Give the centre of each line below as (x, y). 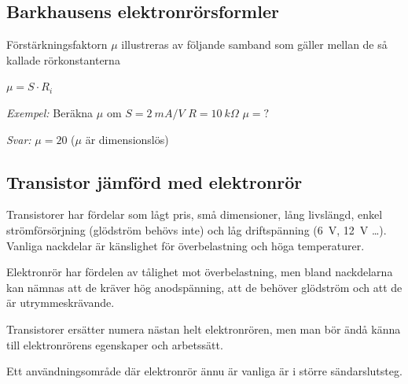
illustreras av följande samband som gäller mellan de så (254, 44)
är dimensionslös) (127, 139)
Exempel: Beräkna (50, 112)
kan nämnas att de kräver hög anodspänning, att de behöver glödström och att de (204, 287)
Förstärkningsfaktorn (57, 44)
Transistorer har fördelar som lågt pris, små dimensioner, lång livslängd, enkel (195, 214)
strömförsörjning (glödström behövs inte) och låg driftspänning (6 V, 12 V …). (197, 229)
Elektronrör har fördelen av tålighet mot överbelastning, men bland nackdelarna (200, 272)
